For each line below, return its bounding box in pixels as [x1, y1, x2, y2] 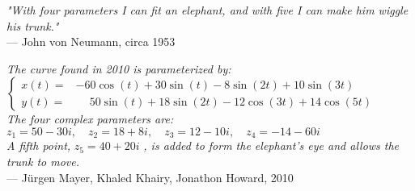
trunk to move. [6, 153, 79, 170]
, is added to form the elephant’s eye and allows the [143, 137, 400, 154]
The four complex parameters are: [6, 110, 174, 127]
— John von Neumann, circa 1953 [6, 33, 176, 50]
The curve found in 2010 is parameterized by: [6, 60, 231, 77]
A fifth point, [6, 137, 71, 154]
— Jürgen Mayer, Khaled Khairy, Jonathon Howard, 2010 [6, 168, 294, 185]
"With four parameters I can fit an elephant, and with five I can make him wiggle [6, 2, 409, 18]
